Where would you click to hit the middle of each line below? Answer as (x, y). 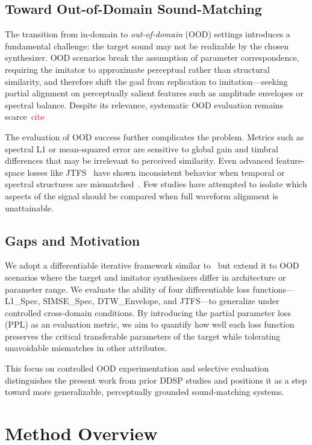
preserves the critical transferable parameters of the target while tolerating (143, 336)
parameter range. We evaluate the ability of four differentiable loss (127, 289)
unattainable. (29, 207)
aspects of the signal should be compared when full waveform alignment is (142, 195)
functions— (274, 289)
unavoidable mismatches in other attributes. (86, 348)
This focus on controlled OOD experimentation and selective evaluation (137, 368)
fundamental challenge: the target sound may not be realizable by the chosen (147, 45)
